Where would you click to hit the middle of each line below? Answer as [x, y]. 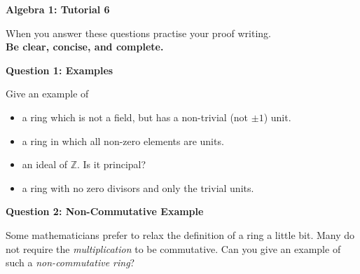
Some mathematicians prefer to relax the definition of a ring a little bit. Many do [180, 234]
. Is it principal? [111, 164]
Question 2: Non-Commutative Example [105, 211]
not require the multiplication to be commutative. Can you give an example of [173, 248]
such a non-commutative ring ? [70, 262]
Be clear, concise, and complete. [85, 47]
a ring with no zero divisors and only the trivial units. [138, 187]
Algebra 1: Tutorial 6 [58, 9]
